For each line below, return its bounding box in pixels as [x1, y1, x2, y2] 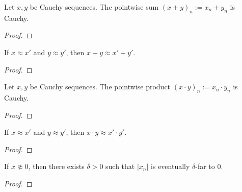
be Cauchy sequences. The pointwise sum [30, 2, 159, 12]
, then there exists [28, 161, 85, 172]
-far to [195, 161, 215, 172]
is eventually [151, 161, 190, 172]
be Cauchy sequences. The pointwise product [30, 81, 171, 92]
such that [105, 161, 135, 172]
